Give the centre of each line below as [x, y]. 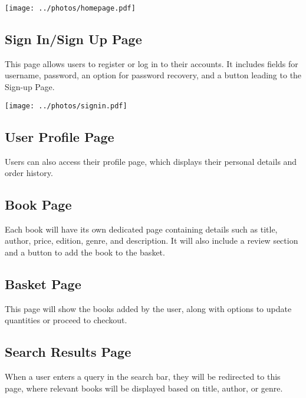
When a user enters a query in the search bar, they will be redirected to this [143, 377]
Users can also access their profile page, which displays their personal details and [151, 161]
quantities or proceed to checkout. [66, 320]
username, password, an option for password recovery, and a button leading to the [153, 75]
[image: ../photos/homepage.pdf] [70, 8]
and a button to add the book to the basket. [85, 252]
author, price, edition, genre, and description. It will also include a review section [152, 241]
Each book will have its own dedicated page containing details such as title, [141, 229]
